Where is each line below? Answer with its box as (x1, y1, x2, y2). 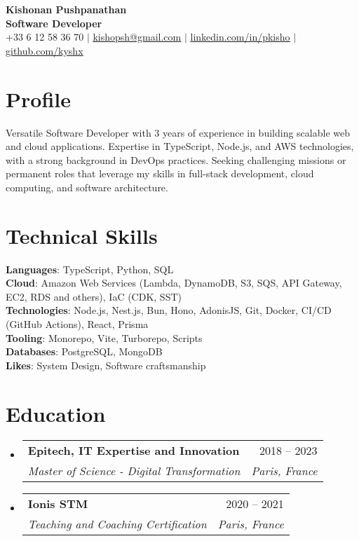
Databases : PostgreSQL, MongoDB (6, 344, 163, 359)
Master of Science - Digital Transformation (27, 463, 241, 479)
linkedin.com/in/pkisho (190, 29, 290, 44)
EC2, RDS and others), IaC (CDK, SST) (6, 289, 182, 303)
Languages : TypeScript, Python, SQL (6, 261, 174, 276)
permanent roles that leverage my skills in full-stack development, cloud (6, 166, 314, 181)
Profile (6, 84, 71, 113)
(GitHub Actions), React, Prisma (6, 316, 149, 331)
